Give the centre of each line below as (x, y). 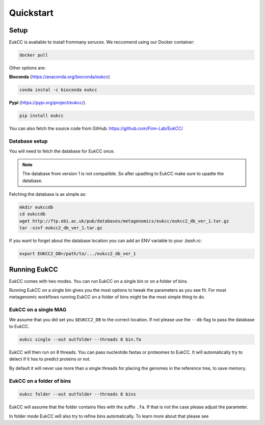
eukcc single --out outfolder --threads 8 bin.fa (80, 339)
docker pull (34, 55)
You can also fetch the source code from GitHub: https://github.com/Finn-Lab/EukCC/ (96, 128)
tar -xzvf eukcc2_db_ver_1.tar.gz (61, 228)
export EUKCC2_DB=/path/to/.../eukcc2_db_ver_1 (78, 254)
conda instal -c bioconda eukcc (58, 90)
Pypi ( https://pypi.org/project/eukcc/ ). (48, 103)
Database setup (28, 141)
